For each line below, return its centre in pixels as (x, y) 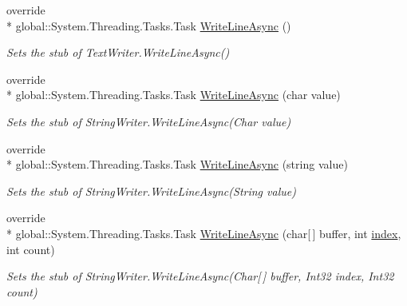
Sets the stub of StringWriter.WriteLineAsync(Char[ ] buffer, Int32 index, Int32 (200, 276)
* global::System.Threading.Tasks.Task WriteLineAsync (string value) (177, 164)
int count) (31, 249)
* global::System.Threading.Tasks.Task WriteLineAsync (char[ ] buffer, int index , (204, 233)
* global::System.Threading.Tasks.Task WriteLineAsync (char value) (174, 95)
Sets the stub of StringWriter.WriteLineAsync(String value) (151, 191)
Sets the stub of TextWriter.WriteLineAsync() (118, 52)
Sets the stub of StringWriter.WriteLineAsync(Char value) (149, 121)
